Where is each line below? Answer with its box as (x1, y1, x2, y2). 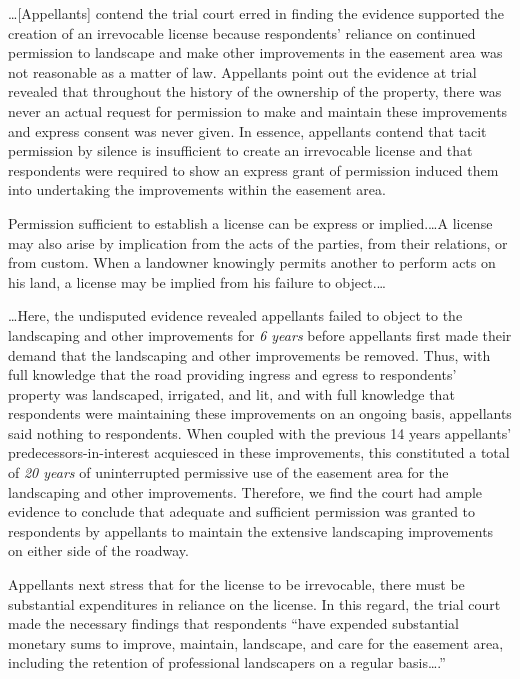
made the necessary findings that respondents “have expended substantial (8, 613, 459, 634)
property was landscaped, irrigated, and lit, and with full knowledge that (8, 383, 455, 404)
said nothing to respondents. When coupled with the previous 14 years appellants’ (8, 422, 512, 443)
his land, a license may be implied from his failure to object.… (8, 271, 386, 292)
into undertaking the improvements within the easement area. (8, 179, 386, 200)
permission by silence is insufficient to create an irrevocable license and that (8, 140, 473, 161)
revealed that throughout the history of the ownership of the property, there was (8, 81, 502, 102)
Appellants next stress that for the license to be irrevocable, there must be (8, 574, 465, 595)
